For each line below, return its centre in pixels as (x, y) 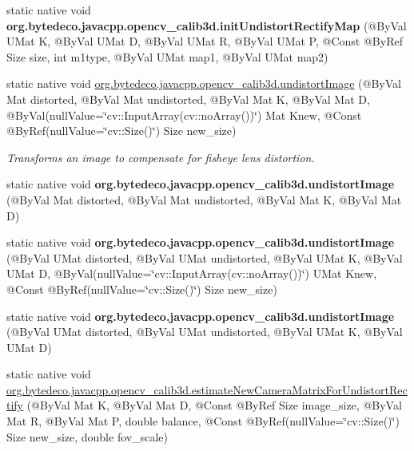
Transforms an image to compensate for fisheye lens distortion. (161, 157)
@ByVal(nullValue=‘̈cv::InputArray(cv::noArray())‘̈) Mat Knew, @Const (184, 115)
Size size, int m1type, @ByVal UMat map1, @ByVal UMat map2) (167, 56)
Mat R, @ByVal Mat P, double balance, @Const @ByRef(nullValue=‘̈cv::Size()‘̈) (203, 421)
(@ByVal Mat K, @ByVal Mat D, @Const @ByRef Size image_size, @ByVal (214, 405)
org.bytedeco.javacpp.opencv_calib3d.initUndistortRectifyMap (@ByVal (207, 25)
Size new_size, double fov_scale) (87, 436)
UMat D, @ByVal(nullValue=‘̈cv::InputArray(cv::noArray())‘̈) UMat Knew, (192, 273)
